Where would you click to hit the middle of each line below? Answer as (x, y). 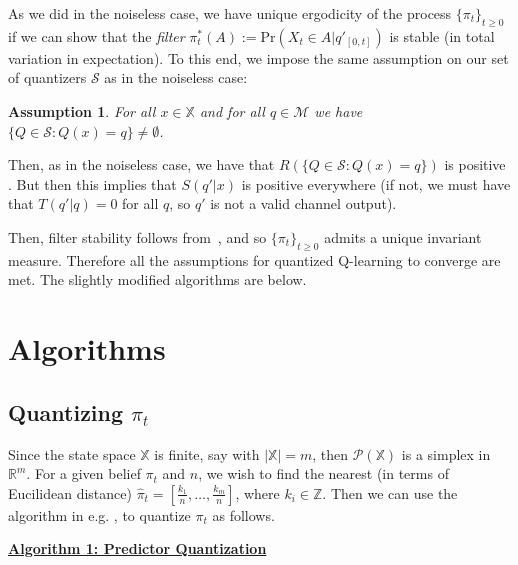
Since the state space (72, 453)
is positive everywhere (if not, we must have (376, 183)
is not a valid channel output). (303, 203)
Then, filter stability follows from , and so (137, 236)
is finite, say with (207, 453)
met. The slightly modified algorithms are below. (157, 279)
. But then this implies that (92, 183)
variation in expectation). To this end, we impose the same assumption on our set (258, 57)
